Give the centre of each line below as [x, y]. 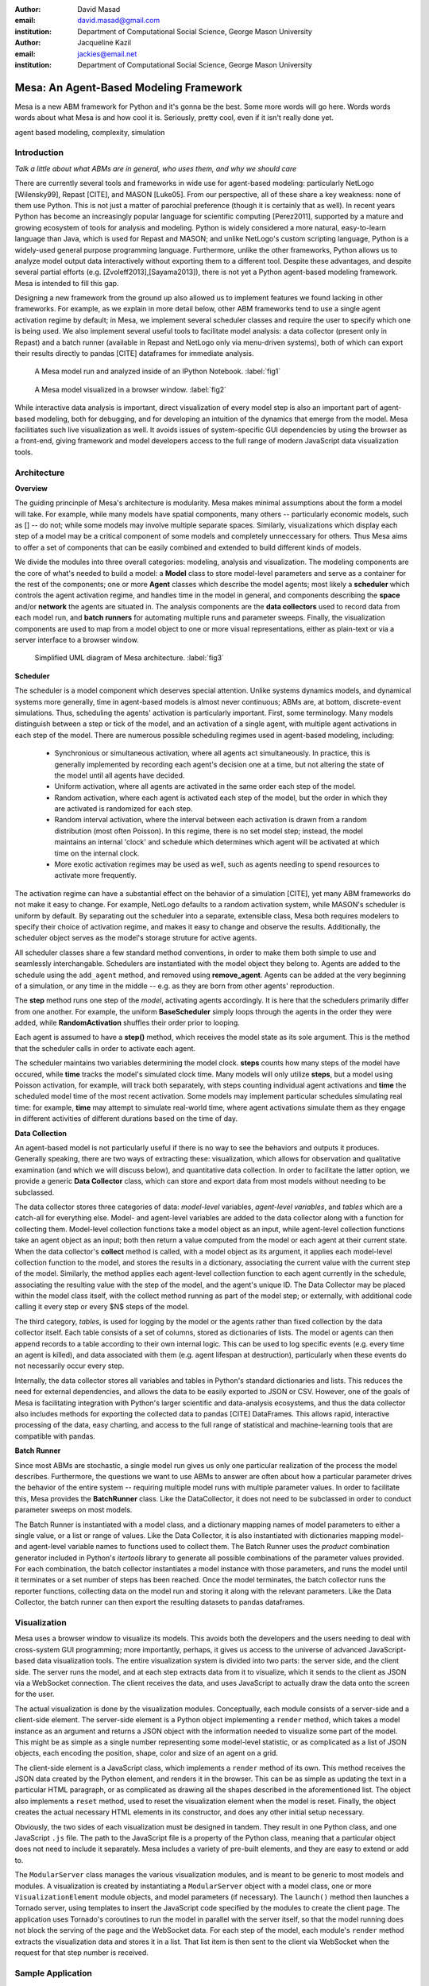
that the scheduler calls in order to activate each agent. [105, 1048]
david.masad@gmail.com [119, 21]
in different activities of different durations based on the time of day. [126, 1119]
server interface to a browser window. [77, 639]
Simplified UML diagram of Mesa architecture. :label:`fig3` [129, 658]
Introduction [39, 153]
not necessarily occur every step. [70, 1366]
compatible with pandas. [55, 1436]
